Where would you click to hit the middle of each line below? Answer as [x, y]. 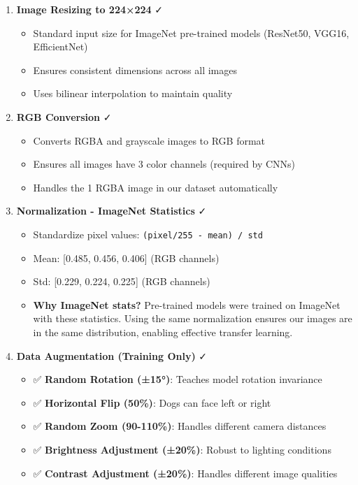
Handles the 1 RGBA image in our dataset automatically [156, 187]
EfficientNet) [60, 46]
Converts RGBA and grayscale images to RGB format [149, 140]
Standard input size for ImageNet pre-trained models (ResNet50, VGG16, [191, 32]
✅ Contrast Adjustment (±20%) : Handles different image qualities [185, 473]
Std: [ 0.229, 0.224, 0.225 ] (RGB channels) [122, 281]
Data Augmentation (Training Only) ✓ [112, 355]
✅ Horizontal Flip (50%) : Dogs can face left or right [152, 402]
